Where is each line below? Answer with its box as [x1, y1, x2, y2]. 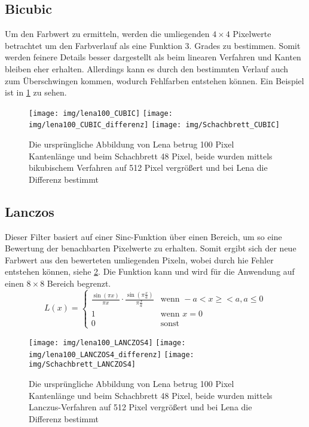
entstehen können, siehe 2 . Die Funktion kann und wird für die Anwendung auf [5, 265, 295, 278]
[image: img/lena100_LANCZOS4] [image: [29, 339, 186, 348]
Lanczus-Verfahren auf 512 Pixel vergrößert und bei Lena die [29, 401, 252, 413]
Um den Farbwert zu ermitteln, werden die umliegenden [5, 27, 210, 40]
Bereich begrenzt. [47, 277, 111, 290]
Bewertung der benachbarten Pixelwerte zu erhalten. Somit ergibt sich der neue [5, 242, 296, 254]
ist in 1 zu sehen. [5, 86, 67, 99]
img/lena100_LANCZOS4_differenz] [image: [29, 350, 194, 359]
